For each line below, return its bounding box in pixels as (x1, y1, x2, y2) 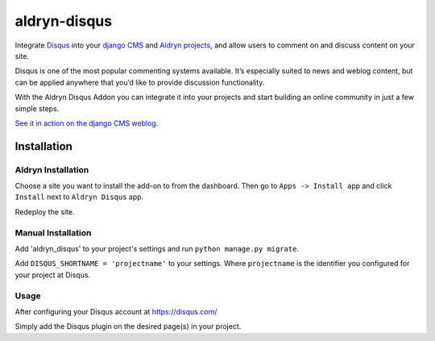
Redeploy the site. (14, 206, 75, 217)
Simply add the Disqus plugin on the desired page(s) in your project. (14, 322, 242, 331)
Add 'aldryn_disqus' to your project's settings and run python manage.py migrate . (14, 243, 300, 253)
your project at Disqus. (14, 270, 91, 280)
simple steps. (14, 103, 60, 113)
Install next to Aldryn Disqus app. (14, 192, 144, 202)
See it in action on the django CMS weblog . (14, 118, 159, 128)
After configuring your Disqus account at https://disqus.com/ (14, 306, 217, 316)
